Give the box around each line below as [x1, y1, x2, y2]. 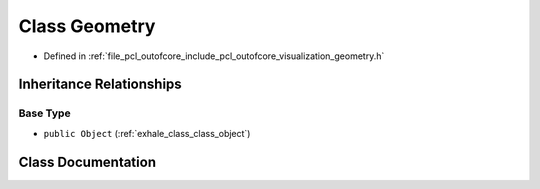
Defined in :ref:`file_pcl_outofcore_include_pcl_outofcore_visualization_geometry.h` [43, 50, 385, 62]
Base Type [18, 106, 71, 120]
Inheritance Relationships [18, 76, 182, 93]
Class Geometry [18, 15, 156, 37]
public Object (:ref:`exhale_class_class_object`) [43, 127, 251, 139]
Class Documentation [18, 153, 157, 170]
